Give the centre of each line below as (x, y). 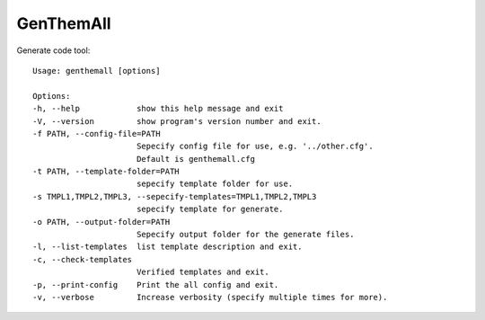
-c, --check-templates (83, 259)
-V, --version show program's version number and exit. (177, 121)
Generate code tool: (53, 50)
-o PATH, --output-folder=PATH (101, 222)
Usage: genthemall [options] (97, 71)
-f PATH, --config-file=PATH (97, 133)
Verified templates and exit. (203, 272)
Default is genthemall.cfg (196, 159)
